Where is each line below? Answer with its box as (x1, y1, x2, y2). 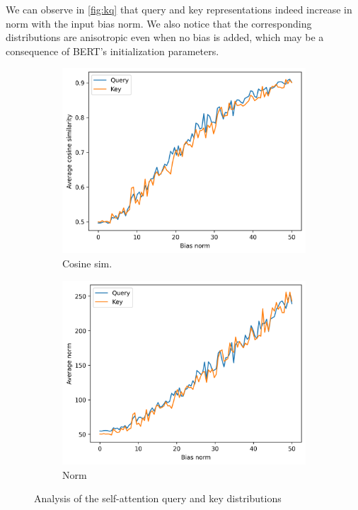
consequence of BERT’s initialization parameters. (6, 43, 219, 58)
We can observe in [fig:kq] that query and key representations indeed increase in (6, 2, 352, 16)
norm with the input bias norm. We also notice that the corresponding (6, 16, 312, 30)
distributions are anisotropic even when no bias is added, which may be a (6, 30, 324, 45)
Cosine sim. (62, 256, 112, 270)
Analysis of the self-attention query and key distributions (34, 491, 282, 506)
